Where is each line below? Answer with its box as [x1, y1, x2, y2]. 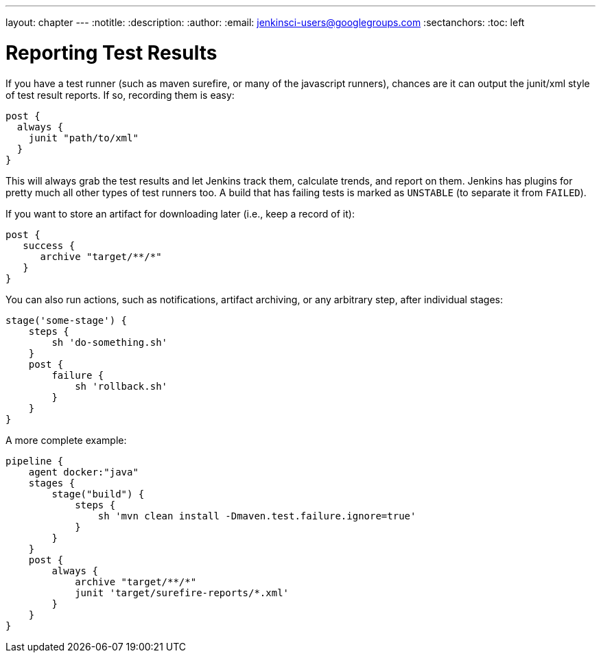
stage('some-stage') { [5, 314, 128, 326]
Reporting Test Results [5, 40, 217, 64]
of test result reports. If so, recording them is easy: [5, 89, 235, 101]
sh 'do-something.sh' [51, 336, 168, 348]
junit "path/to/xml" [28, 132, 139, 143]
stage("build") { [51, 488, 145, 500]
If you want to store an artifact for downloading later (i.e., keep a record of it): [5, 207, 355, 220]
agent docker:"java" [28, 466, 139, 478]
